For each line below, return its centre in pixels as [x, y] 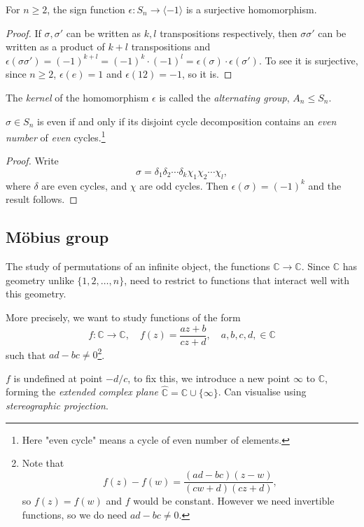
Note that [43, 463]
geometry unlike [40, 280]
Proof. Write [32, 161]
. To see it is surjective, [308, 60]
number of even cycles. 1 [56, 136]
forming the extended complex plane [82, 392]
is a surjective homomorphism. [251, 9]
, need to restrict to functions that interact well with [237, 280]
